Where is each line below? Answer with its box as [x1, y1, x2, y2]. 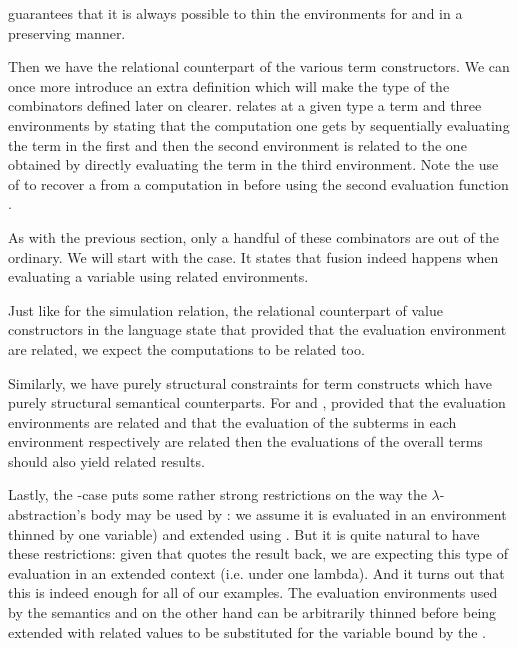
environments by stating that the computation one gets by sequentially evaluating [8, 114, 510, 135]
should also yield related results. [8, 450, 205, 471]
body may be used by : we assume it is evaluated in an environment [90, 504, 507, 525]
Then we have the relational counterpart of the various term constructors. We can [8, 56, 510, 77]
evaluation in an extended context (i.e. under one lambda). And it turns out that [8, 562, 505, 583]
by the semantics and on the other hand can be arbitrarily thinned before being [8, 602, 497, 623]
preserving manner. [8, 22, 126, 43]
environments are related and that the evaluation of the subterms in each [8, 411, 457, 432]
